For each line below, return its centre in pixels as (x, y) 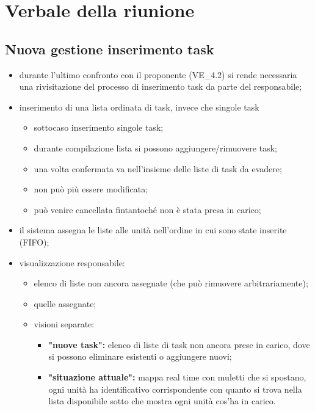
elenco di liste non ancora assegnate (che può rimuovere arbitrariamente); (171, 283)
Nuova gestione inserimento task (110, 49)
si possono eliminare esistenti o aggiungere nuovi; (140, 356)
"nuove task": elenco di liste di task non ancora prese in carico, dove (179, 344)
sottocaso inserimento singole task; (99, 127)
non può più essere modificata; (91, 189)
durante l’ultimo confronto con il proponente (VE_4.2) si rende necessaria (158, 74)
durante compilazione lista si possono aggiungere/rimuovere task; (155, 147)
